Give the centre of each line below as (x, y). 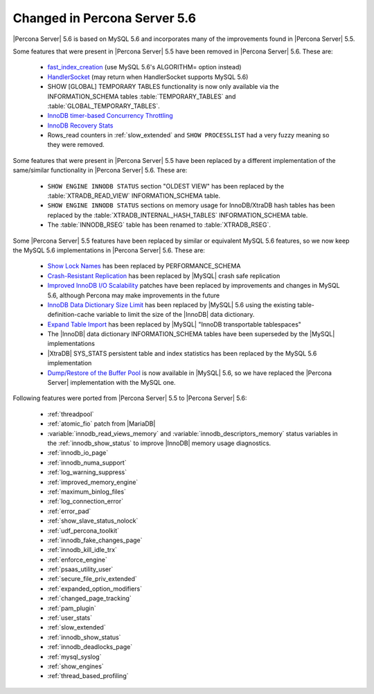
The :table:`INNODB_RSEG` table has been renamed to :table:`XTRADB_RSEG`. (159, 225)
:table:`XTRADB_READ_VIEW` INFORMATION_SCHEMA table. (134, 196)
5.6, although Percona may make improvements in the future (134, 295)
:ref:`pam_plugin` (72, 608)
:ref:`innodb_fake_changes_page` (95, 540)
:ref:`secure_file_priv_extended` (92, 579)
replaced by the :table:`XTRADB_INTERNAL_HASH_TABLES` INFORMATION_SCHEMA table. (178, 215)
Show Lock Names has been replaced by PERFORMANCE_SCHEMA (144, 266)
